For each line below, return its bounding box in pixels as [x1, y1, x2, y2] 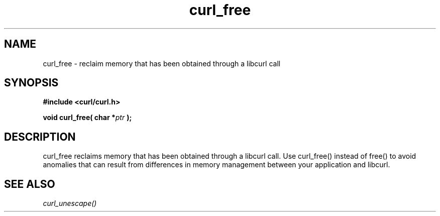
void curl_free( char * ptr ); [43, 113, 132, 122]
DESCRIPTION [4, 130, 76, 143]
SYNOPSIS [4, 76, 59, 89]
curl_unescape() [43, 199, 97, 208]
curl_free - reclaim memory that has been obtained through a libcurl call [43, 59, 281, 68]
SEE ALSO [4, 177, 55, 190]
